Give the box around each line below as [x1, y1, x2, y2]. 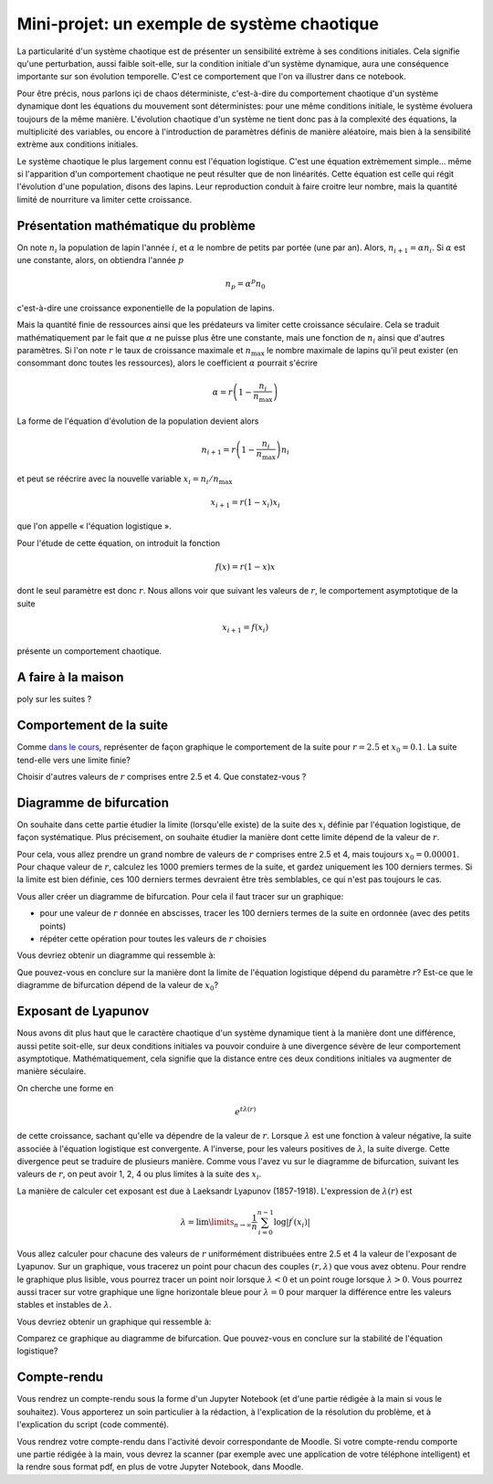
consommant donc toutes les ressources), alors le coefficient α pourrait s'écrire [16, 357, 319, 369]
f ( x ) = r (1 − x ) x [215, 562, 276, 572]
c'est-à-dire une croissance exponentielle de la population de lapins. [16, 302, 276, 313]
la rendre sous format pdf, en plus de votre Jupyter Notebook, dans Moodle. [16, 1461, 304, 1472]
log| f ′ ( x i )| [273, 1216, 310, 1229]
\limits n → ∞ [208, 1216, 253, 1229]
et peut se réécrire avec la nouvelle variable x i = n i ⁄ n [16, 473, 219, 486]
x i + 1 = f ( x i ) [222, 622, 269, 635]
